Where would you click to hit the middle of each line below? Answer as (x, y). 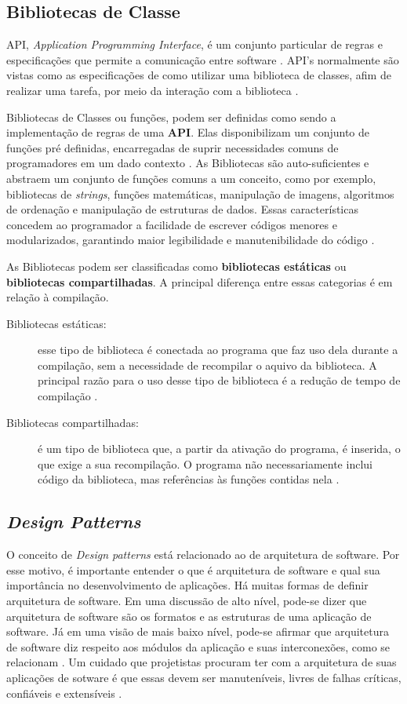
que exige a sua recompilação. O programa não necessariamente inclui (205, 463)
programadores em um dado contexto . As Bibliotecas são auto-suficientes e (188, 163)
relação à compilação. (58, 297)
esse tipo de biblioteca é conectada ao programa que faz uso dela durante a (218, 350)
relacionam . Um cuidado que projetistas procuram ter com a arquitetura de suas (202, 662)
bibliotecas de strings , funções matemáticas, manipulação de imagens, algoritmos (200, 193)
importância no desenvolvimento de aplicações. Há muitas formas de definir (187, 585)
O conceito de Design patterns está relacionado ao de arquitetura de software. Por (203, 554)
